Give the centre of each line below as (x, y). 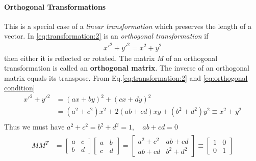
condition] (20, 88)
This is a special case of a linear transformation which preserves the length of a (128, 26)
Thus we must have (34, 127)
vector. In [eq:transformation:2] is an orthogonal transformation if (106, 36)
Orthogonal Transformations (55, 6)
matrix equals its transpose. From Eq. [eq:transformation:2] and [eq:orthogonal (126, 77)
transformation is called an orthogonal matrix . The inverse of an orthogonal (127, 68)
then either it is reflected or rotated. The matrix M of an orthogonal (111, 58)
